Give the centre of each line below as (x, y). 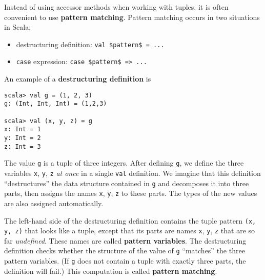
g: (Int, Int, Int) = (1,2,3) (56, 104)
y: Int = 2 (23, 138)
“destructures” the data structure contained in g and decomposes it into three (127, 183)
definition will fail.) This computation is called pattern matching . (111, 271)
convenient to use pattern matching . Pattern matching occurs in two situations (132, 17)
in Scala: (18, 27)
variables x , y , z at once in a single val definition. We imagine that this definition (132, 173)
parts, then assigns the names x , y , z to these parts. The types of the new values (131, 193)
